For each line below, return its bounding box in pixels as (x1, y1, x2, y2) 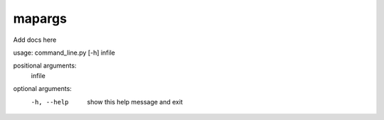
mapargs (13, 11, 68, 26)
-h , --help (31, 98, 69, 106)
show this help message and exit (87, 97, 183, 106)
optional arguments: (13, 84, 73, 93)
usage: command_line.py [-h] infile (13, 48, 115, 57)
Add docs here (13, 36, 57, 44)
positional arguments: (13, 61, 77, 70)
